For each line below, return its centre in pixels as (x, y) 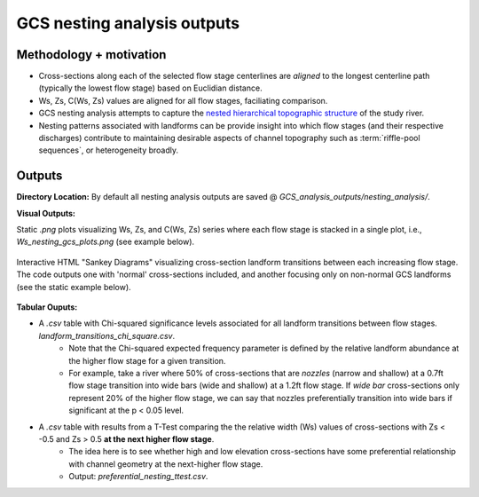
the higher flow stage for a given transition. (147, 360)
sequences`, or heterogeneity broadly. (109, 150)
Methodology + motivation (91, 55)
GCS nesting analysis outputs (128, 23)
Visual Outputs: (46, 213)
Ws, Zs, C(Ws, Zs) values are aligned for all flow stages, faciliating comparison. (183, 100)
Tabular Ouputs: (47, 307)
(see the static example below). (74, 287)
